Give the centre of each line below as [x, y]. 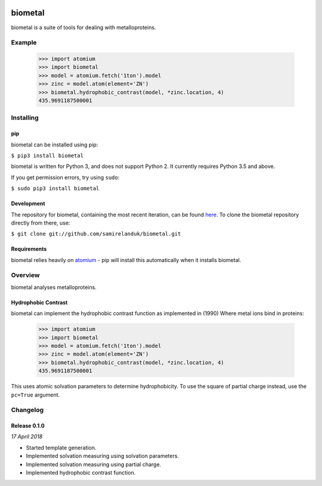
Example [24, 43]
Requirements [29, 249]
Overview [25, 275]
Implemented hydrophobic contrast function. [81, 473]
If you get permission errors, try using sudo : [65, 177]
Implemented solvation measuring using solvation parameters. [102, 456]
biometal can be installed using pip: [55, 144]
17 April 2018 [27, 437]
